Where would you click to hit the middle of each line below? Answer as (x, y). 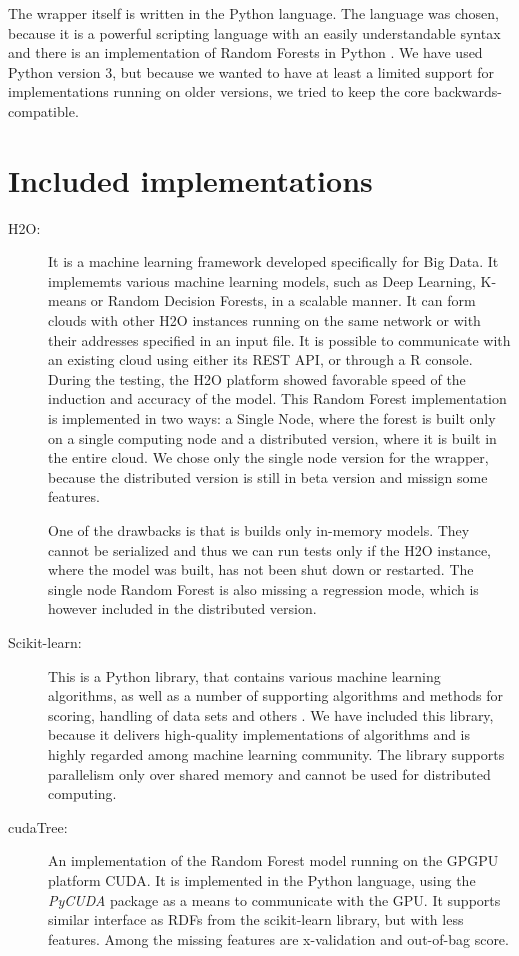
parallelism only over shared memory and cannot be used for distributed (269, 773)
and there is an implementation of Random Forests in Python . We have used (245, 52)
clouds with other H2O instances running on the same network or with (264, 320)
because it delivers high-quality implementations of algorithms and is (259, 734)
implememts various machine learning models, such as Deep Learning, (262, 280)
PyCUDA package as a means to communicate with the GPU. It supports (274, 899)
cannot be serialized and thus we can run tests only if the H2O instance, (270, 549)
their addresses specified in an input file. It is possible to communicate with (279, 339)
